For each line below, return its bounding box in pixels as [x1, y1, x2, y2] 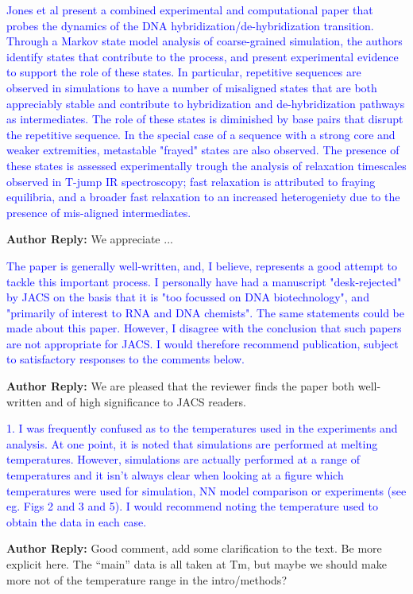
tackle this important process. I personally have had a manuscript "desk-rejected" [6, 273, 402, 289]
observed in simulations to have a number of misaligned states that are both [6, 79, 377, 95]
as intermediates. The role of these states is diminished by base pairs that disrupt [6, 111, 403, 127]
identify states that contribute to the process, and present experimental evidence [6, 48, 399, 64]
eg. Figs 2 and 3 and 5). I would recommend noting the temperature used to [6, 498, 378, 514]
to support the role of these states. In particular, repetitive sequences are [6, 64, 361, 80]
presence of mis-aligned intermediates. [6, 204, 191, 220]
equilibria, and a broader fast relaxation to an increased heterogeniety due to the [6, 188, 400, 205]
